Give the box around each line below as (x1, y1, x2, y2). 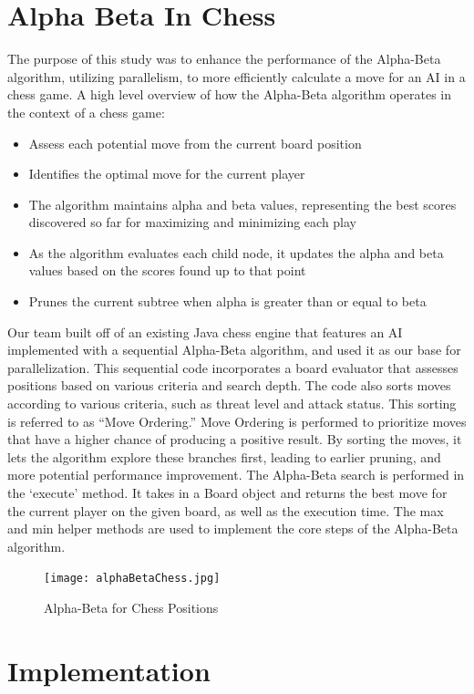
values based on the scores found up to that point (28, 261, 306, 280)
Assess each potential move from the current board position (28, 133, 362, 152)
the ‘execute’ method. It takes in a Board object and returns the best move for (7, 483, 448, 502)
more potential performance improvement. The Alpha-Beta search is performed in (7, 465, 465, 484)
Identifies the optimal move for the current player (28, 164, 305, 183)
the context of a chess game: (7, 102, 165, 121)
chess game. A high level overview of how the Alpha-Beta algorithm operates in (7, 85, 451, 104)
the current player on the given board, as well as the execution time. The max (7, 501, 444, 520)
